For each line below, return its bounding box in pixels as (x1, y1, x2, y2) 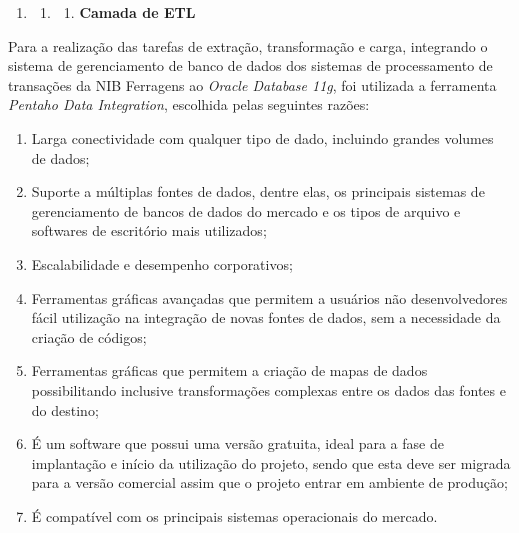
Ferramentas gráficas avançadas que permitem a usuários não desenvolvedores (31, 287, 508, 308)
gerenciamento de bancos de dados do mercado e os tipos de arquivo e (31, 200, 461, 221)
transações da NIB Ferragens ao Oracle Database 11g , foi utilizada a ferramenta (8, 74, 497, 95)
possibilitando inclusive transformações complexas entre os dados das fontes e (31, 379, 506, 400)
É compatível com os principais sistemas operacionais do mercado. (31, 505, 438, 526)
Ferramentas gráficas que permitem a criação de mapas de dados (31, 360, 428, 381)
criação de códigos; (31, 326, 147, 347)
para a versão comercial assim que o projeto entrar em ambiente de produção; (31, 472, 508, 493)
